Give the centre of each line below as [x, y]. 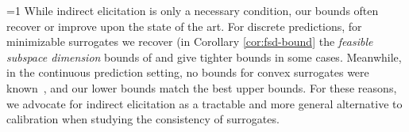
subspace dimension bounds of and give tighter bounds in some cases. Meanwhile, [204, 57]
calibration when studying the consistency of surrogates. [143, 119]
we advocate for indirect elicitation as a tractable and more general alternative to [204, 103]
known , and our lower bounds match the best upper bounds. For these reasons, [202, 87]
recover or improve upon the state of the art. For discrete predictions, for [184, 26]
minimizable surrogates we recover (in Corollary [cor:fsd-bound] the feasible [190, 41]
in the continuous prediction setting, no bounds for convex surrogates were [188, 72]
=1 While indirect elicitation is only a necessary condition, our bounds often [193, 10]
